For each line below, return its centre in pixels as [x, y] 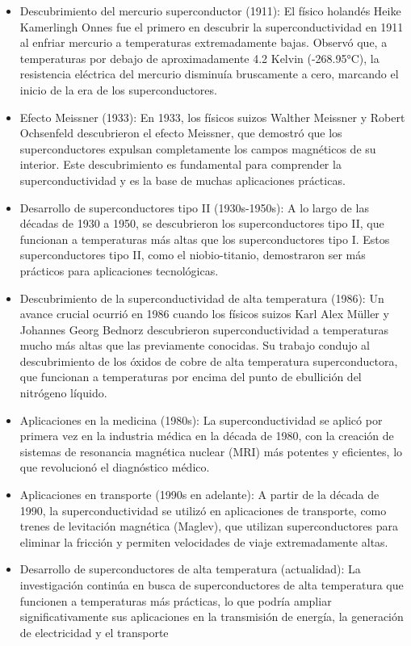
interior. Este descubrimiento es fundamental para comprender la [180, 164]
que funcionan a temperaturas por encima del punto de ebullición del [191, 377]
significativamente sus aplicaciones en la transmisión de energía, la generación [212, 617]
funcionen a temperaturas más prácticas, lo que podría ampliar [176, 600]
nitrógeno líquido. [63, 393]
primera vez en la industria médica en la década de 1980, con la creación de [207, 436]
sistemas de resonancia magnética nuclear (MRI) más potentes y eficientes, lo [211, 451]
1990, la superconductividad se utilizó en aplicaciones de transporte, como [203, 510]
